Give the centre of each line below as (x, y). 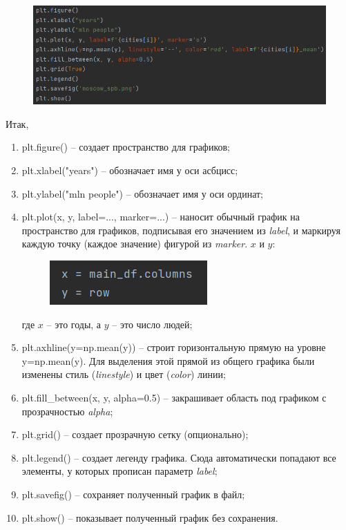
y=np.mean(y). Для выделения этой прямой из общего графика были (168, 360)
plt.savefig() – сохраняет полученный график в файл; (133, 494)
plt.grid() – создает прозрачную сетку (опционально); (135, 434)
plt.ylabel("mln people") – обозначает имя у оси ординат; (143, 193)
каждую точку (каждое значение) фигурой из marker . (135, 244)
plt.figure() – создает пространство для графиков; (126, 147)
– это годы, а (74, 324)
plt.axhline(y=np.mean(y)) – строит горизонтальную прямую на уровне (174, 347)
